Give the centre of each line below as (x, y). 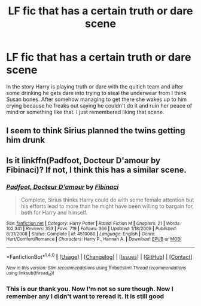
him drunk (26, 140)
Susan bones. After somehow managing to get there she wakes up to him (97, 99)
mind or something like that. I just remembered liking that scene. (85, 112)
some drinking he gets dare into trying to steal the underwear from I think (96, 93)
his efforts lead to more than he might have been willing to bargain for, (107, 206)
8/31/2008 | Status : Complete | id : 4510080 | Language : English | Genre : (81, 234)
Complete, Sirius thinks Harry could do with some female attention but (107, 200)
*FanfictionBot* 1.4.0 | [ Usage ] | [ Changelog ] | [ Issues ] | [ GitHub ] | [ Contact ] (99, 256)
